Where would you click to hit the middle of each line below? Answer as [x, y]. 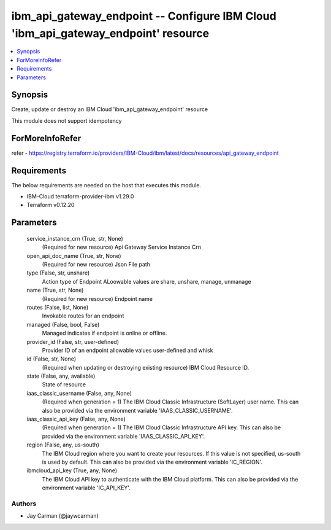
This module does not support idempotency [67, 120]
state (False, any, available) [61, 376]
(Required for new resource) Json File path [96, 264]
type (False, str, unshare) [58, 273]
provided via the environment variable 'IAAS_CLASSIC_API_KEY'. [124, 436]
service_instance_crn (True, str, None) [75, 238]
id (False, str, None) [51, 359]
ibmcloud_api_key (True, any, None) [72, 470]
